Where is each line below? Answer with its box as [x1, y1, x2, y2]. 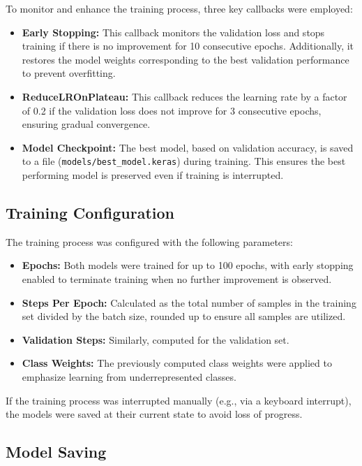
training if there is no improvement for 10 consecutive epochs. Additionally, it [22, 38, 354, 53]
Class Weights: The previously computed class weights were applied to [22, 356, 332, 370]
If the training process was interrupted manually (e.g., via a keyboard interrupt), [6, 393, 352, 407]
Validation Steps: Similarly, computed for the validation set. [22, 332, 289, 347]
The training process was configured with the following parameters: [6, 234, 293, 249]
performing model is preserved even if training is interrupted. [22, 168, 284, 182]
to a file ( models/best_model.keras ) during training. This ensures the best [22, 154, 346, 168]
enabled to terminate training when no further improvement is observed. [22, 271, 332, 286]
